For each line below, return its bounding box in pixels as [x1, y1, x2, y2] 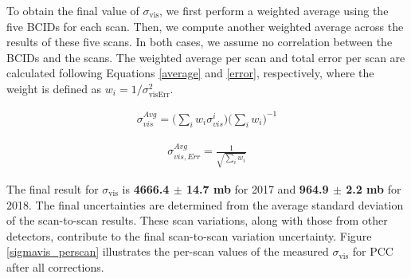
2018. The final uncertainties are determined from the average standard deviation [6, 196, 404, 213]
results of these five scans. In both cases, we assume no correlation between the [6, 33, 393, 50]
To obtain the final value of [6, 2, 139, 18]
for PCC [352, 243, 393, 260]
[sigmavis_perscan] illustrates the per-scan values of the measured [6, 243, 329, 260]
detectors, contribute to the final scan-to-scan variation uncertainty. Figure [6, 227, 372, 244]
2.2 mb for [346, 181, 401, 197]
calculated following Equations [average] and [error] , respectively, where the [6, 65, 374, 81]
